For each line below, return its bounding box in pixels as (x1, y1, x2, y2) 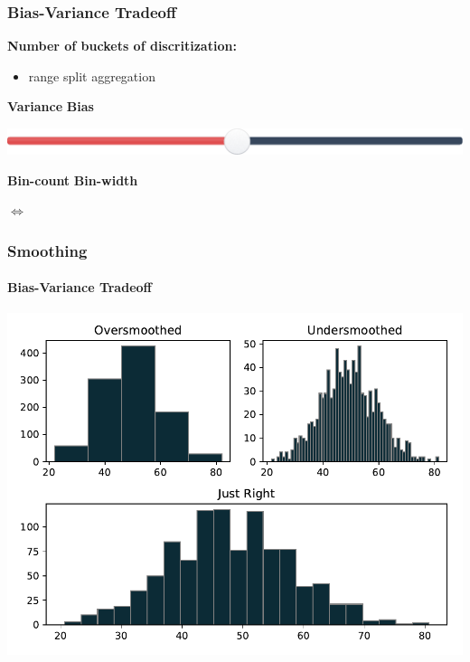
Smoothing (7, 239, 88, 261)
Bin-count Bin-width (7, 170, 138, 189)
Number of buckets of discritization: (7, 36, 237, 55)
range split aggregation (28, 66, 155, 85)
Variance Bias (7, 97, 94, 116)
